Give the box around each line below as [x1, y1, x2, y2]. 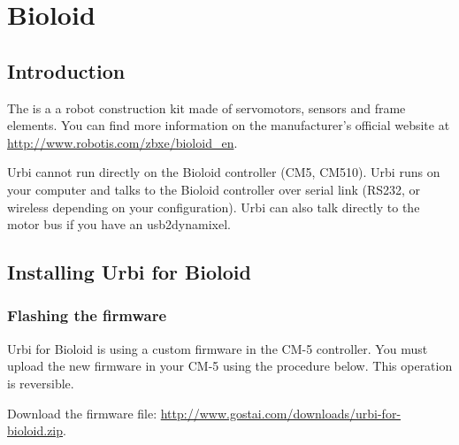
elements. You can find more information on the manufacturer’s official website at [7, 116, 450, 134]
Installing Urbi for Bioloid [7, 258, 251, 286]
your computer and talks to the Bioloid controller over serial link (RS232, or [7, 180, 421, 198]
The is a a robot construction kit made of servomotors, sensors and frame [7, 98, 406, 117]
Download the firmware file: [7, 403, 157, 422]
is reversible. [7, 373, 74, 392]
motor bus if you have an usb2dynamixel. [7, 215, 231, 234]
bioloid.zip [7, 421, 64, 440]
